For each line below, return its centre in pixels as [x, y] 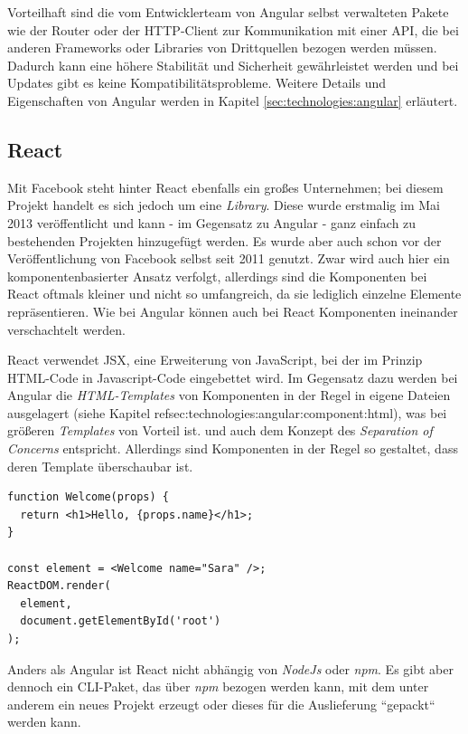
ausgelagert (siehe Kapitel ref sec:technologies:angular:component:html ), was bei [227, 412]
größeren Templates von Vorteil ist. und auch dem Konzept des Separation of [220, 430]
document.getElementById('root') [121, 621]
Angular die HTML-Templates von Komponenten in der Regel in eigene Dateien [229, 395]
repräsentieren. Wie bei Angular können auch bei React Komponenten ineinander [233, 311]
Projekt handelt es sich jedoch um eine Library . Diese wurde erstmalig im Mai [224, 205]
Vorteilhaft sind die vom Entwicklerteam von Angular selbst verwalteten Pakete [228, 12]
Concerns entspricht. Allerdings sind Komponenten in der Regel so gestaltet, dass [233, 448]
